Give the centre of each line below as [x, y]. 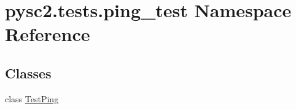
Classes [28, 73]
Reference [48, 34]
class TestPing [32, 98]
